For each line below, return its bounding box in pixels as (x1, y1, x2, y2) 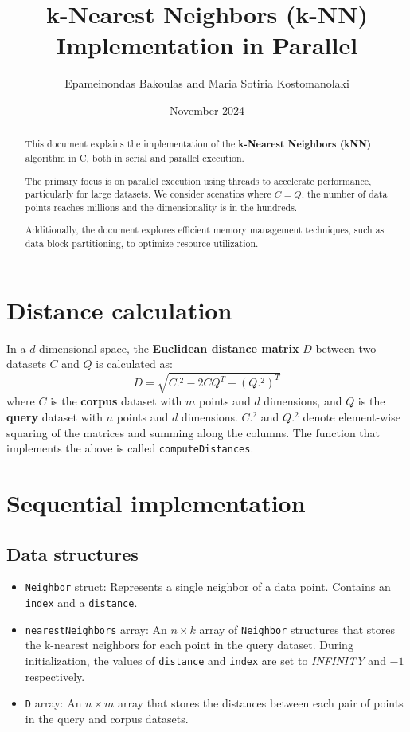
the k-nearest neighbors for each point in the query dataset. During (25, 636, 353, 653)
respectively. (25, 667, 85, 684)
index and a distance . (25, 594, 138, 611)
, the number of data (301, 187, 388, 201)
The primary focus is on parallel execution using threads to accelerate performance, (25, 174, 372, 187)
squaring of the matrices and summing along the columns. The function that (6, 424, 381, 440)
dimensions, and (264, 393, 342, 409)
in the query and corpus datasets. (25, 710, 189, 726)
